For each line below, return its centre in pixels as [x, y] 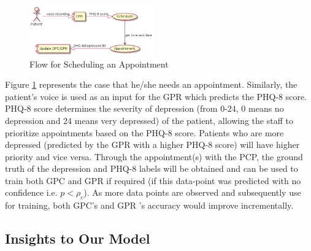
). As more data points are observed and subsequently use [192, 192]
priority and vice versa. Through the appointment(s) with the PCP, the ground [154, 156]
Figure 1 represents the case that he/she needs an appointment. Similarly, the [151, 84]
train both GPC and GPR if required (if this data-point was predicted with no [153, 180]
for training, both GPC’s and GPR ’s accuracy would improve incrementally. [149, 205]
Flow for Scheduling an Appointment [99, 64]
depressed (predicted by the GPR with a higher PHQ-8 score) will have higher [152, 145]
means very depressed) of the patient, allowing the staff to [184, 120]
